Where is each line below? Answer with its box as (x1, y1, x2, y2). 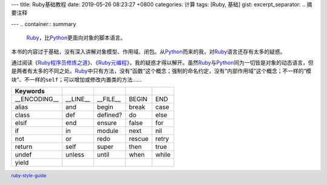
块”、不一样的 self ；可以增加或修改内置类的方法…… (11, 76, 142, 83)
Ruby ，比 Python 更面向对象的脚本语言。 (26, 34, 127, 42)
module (97, 127, 119, 135)
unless (65, 151, 85, 159)
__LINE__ (65, 95, 91, 103)
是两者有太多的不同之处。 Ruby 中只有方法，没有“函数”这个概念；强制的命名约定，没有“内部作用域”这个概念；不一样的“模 (11, 67, 312, 75)
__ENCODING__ (15, 95, 59, 103)
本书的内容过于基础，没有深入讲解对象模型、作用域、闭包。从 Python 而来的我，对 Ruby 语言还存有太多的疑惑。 (11, 48, 286, 55)
